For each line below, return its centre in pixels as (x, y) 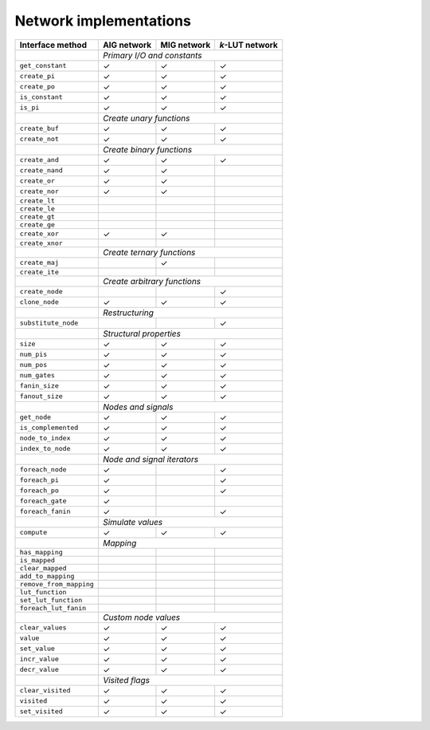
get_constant (43, 66)
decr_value (39, 670)
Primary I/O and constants (152, 55)
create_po (37, 87)
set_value (37, 649)
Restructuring (128, 313)
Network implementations (103, 21)
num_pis (33, 355)
